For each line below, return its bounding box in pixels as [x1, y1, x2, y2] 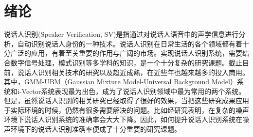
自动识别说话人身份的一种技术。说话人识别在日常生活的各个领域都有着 [17, 38, 242, 48]
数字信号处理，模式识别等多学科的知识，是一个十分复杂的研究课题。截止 [10, 57, 242, 67]
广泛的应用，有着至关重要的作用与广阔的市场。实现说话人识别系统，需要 [10, 48, 242, 58]
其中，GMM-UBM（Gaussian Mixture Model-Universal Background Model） [4, 76, 237, 87]
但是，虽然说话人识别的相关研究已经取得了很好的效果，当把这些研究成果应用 [4, 95, 249, 106]
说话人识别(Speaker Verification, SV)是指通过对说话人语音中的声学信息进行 [4, 29, 239, 39]
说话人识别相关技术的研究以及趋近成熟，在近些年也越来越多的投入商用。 [17, 67, 249, 77]
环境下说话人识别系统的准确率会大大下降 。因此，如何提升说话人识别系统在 [4, 114, 242, 124]
